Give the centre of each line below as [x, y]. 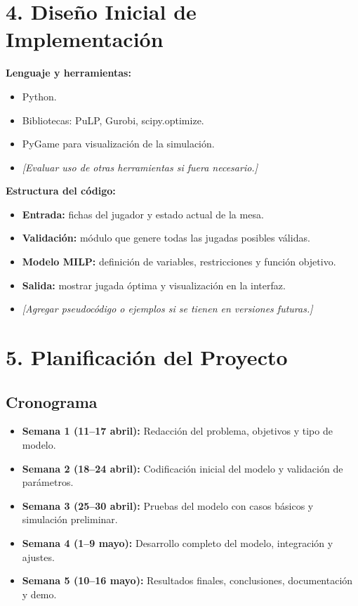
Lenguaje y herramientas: [68, 73]
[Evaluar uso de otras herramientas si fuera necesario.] [140, 167]
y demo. [39, 594]
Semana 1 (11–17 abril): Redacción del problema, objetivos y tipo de [177, 431]
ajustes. [38, 556]
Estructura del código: [61, 191]
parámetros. [48, 482]
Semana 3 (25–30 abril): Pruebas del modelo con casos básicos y [168, 505]
